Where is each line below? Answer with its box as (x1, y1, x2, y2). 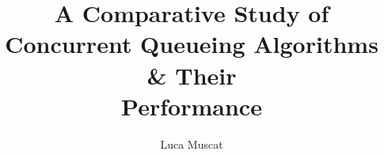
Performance (121, 89, 262, 122)
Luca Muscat (160, 135, 223, 152)
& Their (146, 59, 237, 91)
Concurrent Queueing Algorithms (5, 28, 378, 60)
